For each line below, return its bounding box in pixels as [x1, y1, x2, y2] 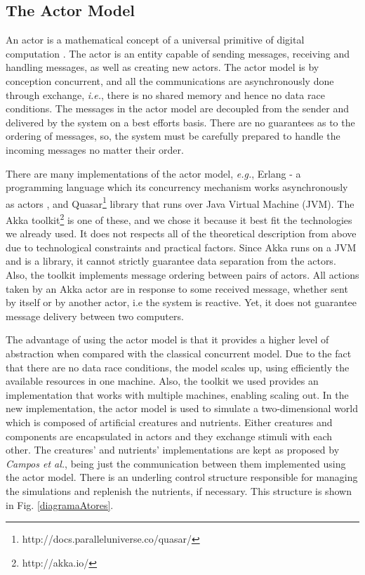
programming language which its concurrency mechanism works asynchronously [6, 180, 348, 194]
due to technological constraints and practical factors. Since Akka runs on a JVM [6, 239, 357, 254]
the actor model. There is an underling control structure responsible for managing [6, 470, 358, 484]
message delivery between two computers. [6, 308, 184, 323]
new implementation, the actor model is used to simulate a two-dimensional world [6, 401, 359, 416]
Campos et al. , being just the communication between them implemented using [6, 456, 346, 470]
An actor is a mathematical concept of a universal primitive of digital [6, 32, 305, 47]
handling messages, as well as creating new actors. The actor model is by [6, 60, 319, 74]
